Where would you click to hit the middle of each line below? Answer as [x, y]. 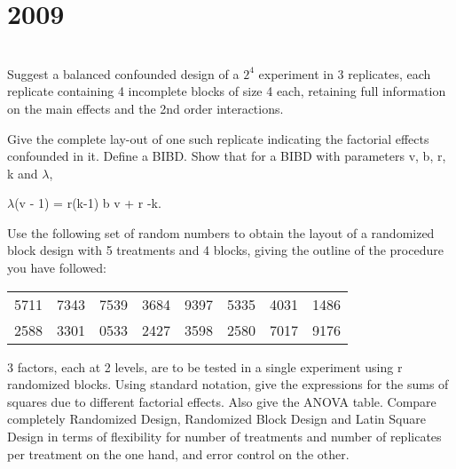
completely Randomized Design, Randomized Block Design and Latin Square [216, 419]
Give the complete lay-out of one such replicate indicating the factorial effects [218, 138]
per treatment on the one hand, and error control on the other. [178, 453]
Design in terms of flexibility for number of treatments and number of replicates [224, 437]
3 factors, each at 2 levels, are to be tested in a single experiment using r [205, 366]
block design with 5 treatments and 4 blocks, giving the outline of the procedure [225, 250]
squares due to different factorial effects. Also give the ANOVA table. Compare [222, 401]
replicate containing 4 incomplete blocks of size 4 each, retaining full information [227, 91]
